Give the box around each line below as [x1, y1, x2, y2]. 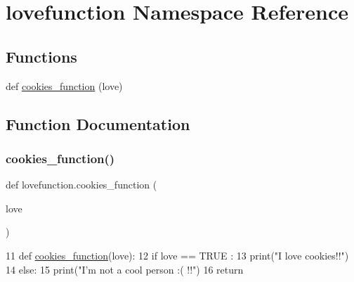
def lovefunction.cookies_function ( [6, 177, 157, 192]
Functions [6, 45, 77, 67]
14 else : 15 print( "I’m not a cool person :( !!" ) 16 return [6, 262, 244, 276]
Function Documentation [6, 113, 190, 134]
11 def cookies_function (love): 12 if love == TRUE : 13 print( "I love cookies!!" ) [6, 248, 349, 262]
